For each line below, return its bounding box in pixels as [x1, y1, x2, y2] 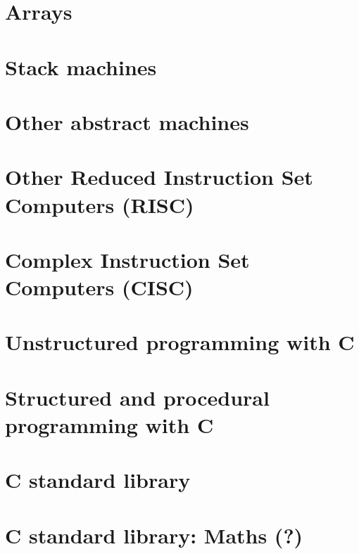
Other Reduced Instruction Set [5, 162, 313, 191]
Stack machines [5, 52, 157, 81]
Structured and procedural [5, 382, 270, 411]
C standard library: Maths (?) [5, 520, 303, 549]
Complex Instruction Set [5, 245, 250, 273]
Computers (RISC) [5, 190, 194, 219]
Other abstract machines [5, 107, 249, 136]
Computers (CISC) [5, 273, 194, 302]
